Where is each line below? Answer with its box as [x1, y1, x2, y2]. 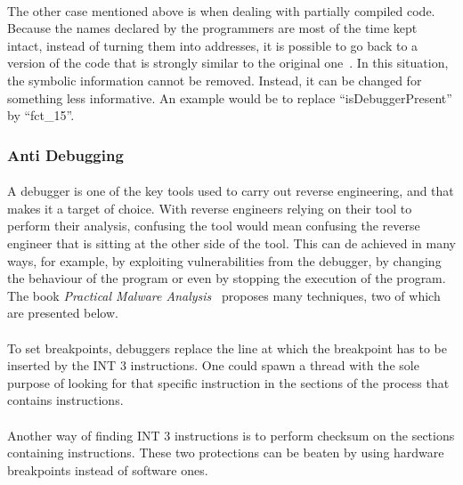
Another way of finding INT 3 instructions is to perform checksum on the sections [7, 425, 455, 444]
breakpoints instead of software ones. [7, 460, 208, 479]
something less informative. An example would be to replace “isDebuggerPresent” [7, 88, 452, 107]
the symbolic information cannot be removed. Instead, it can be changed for [7, 70, 422, 89]
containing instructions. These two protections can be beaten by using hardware [7, 443, 444, 462]
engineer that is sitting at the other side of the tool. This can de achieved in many [7, 233, 456, 252]
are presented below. [7, 303, 118, 322]
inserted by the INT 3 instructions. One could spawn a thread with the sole [7, 356, 419, 375]
